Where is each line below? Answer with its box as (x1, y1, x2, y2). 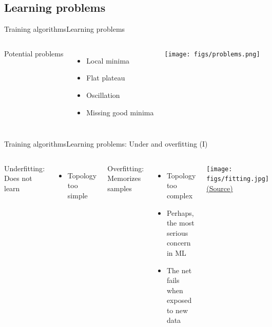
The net (166, 264, 192, 275)
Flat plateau (86, 72, 125, 83)
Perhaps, (166, 207, 194, 218)
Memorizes (107, 173, 141, 183)
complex (166, 190, 193, 200)
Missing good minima (86, 107, 154, 117)
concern (166, 237, 191, 248)
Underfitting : (4, 162, 45, 173)
